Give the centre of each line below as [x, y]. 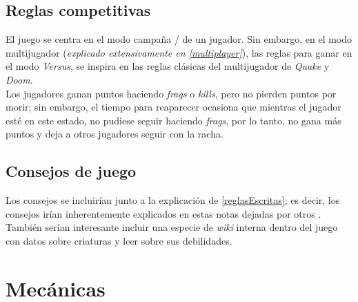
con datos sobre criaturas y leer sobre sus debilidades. [119, 240]
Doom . [19, 79]
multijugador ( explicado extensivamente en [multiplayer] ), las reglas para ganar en [179, 52]
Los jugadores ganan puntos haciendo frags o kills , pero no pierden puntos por [171, 93]
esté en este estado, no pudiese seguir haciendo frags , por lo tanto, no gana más [173, 120]
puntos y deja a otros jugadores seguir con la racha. [115, 134]
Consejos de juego [71, 171]
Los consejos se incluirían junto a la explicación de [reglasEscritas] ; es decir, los [173, 200]
